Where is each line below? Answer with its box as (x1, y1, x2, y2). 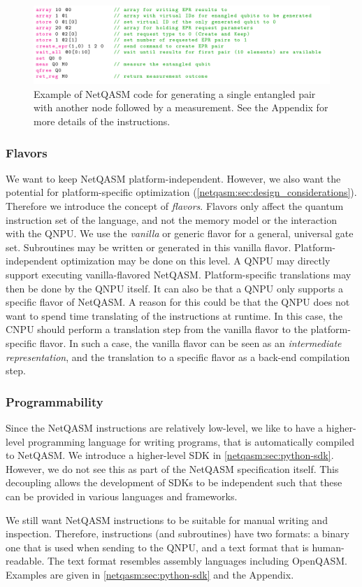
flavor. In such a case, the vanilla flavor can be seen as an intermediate (39, 335, 342, 350)
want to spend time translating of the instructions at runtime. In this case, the (6, 308, 343, 323)
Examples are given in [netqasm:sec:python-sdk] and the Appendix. (6, 567, 294, 581)
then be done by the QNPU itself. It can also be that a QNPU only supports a (6, 281, 344, 295)
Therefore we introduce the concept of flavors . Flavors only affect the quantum (6, 199, 344, 213)
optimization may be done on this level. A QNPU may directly (61, 253, 331, 268)
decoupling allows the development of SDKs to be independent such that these (6, 475, 342, 490)
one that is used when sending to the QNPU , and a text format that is (6, 539, 309, 554)
